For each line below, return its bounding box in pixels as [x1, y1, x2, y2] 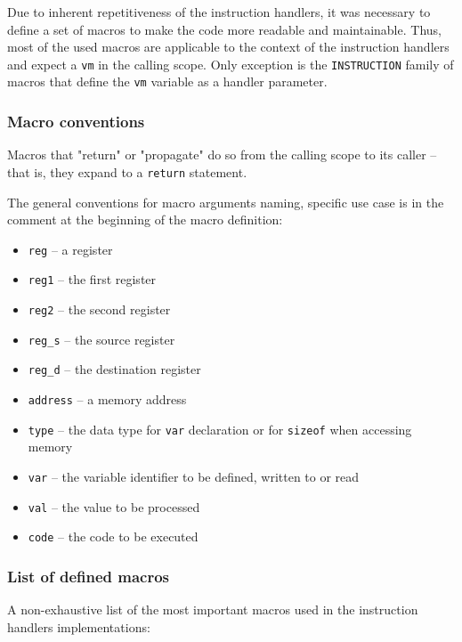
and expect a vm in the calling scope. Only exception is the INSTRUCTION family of [7, 54, 454, 73]
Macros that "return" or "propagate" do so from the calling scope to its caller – [7, 145, 437, 164]
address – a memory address [28, 390, 187, 409]
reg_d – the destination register [28, 360, 201, 378]
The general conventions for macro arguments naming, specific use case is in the [7, 192, 444, 211]
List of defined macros [7, 565, 170, 587]
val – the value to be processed [28, 497, 200, 516]
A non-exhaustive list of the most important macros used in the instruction [7, 600, 418, 619]
